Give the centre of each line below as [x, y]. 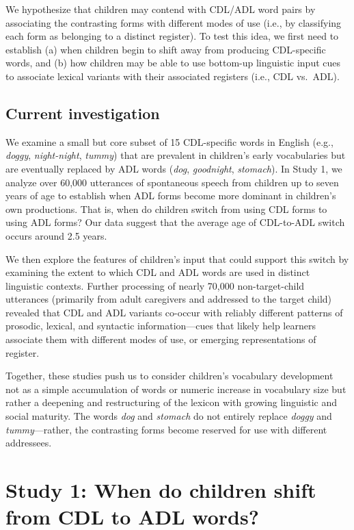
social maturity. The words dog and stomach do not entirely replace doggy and [169, 416]
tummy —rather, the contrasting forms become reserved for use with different [166, 429]
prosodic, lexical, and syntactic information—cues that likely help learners [161, 326]
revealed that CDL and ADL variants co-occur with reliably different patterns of [174, 312]
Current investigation [83, 113]
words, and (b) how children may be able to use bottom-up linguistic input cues [173, 63]
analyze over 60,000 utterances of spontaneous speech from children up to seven [172, 182]
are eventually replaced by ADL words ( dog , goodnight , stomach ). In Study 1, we [174, 168]
